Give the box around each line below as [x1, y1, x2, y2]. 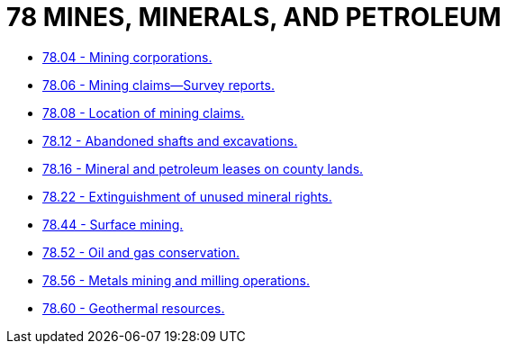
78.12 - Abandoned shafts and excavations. [42, 132, 298, 148]
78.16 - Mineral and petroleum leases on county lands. [42, 160, 364, 176]
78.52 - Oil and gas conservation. [42, 244, 240, 260]
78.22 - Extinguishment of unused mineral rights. [42, 188, 332, 204]
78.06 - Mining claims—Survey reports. [42, 76, 275, 93]
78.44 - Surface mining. [42, 216, 184, 232]
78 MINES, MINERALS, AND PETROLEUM [6, 2, 502, 32]
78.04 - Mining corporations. [42, 49, 213, 65]
